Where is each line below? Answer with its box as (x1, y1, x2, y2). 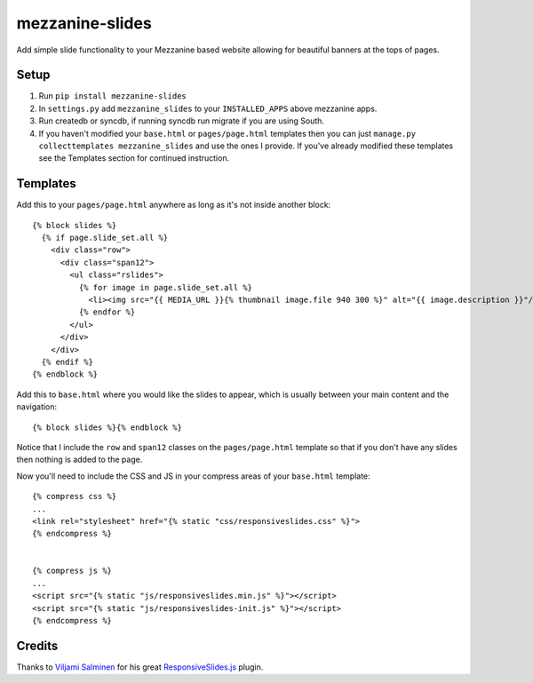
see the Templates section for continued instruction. (38, 153, 230, 163)
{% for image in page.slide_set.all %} (78, 282, 253, 292)
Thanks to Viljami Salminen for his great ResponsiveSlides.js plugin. (16, 662, 264, 672)
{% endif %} (41, 357, 93, 367)
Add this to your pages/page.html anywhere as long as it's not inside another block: (16, 200, 331, 210)
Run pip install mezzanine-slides (38, 91, 187, 101)
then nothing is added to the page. (16, 454, 143, 465)
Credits (16, 638, 59, 653)
